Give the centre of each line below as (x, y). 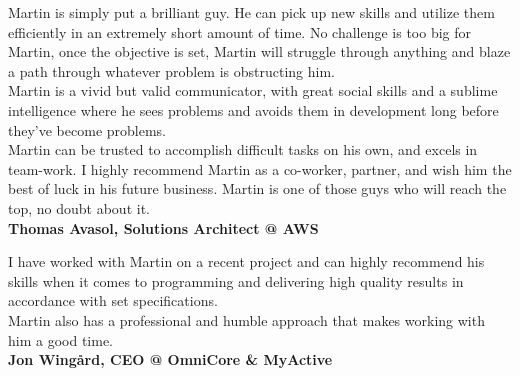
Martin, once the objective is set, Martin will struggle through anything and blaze (259, 51)
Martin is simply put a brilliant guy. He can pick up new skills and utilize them (251, 12)
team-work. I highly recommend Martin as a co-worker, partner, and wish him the (260, 168)
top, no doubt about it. (79, 207)
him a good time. (60, 339)
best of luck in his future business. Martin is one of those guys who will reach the (257, 188)
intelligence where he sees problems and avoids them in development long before (253, 109)
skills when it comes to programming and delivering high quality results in (236, 280)
